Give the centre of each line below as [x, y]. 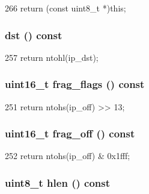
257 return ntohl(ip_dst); [52, 57]
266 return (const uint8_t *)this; [65, 8]
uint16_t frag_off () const [70, 133]
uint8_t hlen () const [57, 182]
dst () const [34, 35]
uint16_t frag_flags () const [75, 84]
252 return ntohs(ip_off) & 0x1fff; [68, 156]
